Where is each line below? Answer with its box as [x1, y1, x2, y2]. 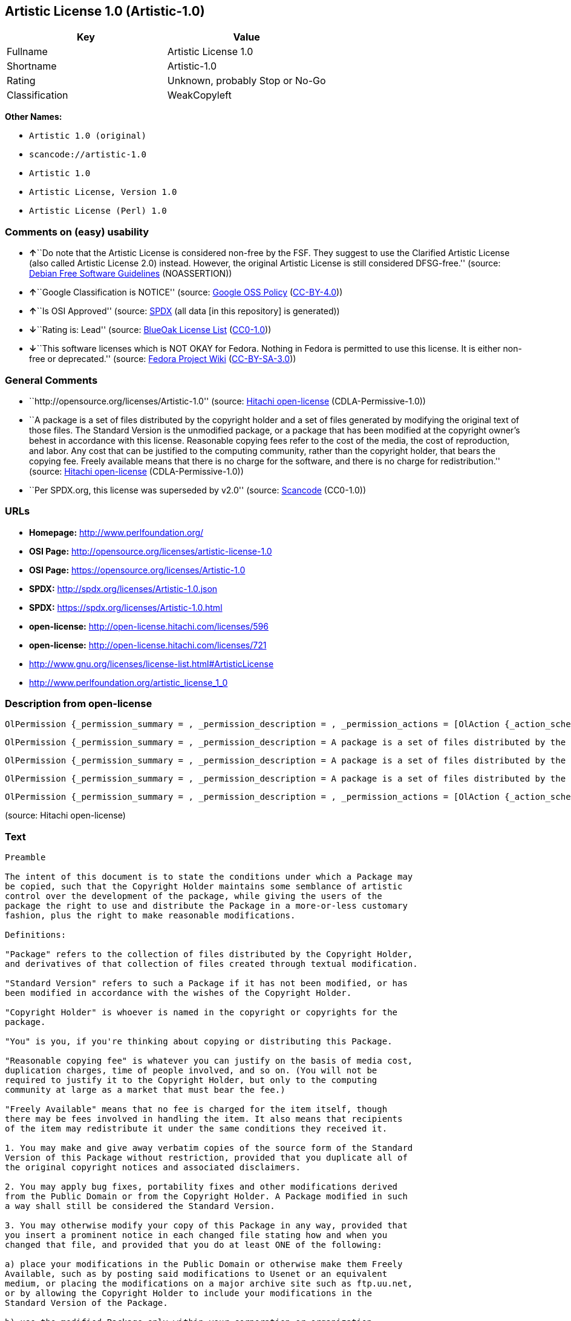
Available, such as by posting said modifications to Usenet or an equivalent [5, 1269, 388, 1279]
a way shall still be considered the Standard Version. [5, 1201, 275, 1211]
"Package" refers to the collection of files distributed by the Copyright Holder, [5, 949, 413, 960]
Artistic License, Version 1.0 [29, 187, 177, 197]
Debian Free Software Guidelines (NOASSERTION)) [29, 268, 232, 279]
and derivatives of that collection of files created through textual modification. [5, 959, 418, 969]
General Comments [5, 374, 98, 386]
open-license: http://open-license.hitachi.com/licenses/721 [29, 639, 267, 650]
